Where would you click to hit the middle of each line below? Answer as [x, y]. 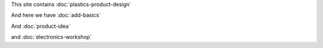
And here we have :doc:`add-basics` [56, 15]
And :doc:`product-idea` [41, 26]
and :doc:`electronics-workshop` [51, 37]
